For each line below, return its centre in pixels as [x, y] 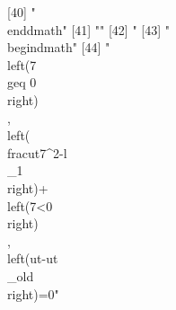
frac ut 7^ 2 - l [37, 152]
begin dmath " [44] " [59, 47]
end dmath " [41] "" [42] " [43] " [88, 29]
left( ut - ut [33, 258]
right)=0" [33, 293]
